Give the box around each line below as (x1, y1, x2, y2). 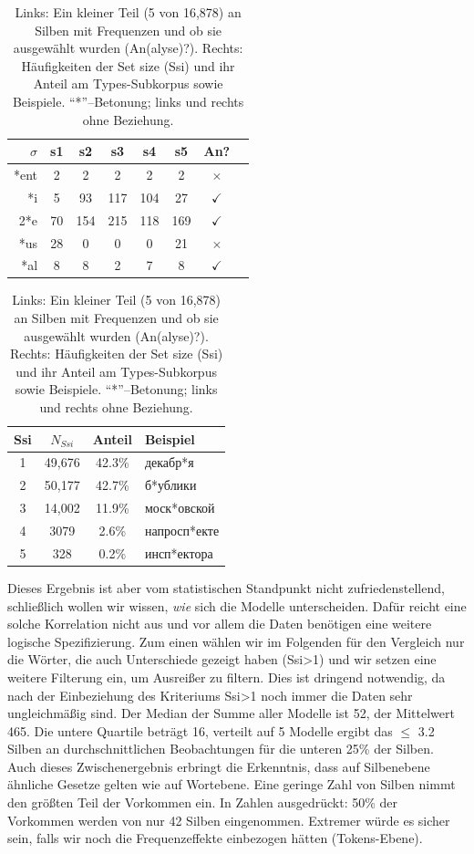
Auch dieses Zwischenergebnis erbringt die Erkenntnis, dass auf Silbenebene (7, 756, 430, 776)
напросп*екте (144, 521, 220, 539)
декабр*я (144, 453, 194, 472)
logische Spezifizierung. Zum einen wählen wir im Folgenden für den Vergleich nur (7, 631, 465, 651)
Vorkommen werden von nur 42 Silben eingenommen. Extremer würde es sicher (7, 810, 450, 829)
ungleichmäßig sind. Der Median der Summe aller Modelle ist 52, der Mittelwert (7, 703, 455, 723)
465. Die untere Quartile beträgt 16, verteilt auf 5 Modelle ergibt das (7, 721, 393, 740)
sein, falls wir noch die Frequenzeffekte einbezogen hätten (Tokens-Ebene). (7, 828, 423, 848)
